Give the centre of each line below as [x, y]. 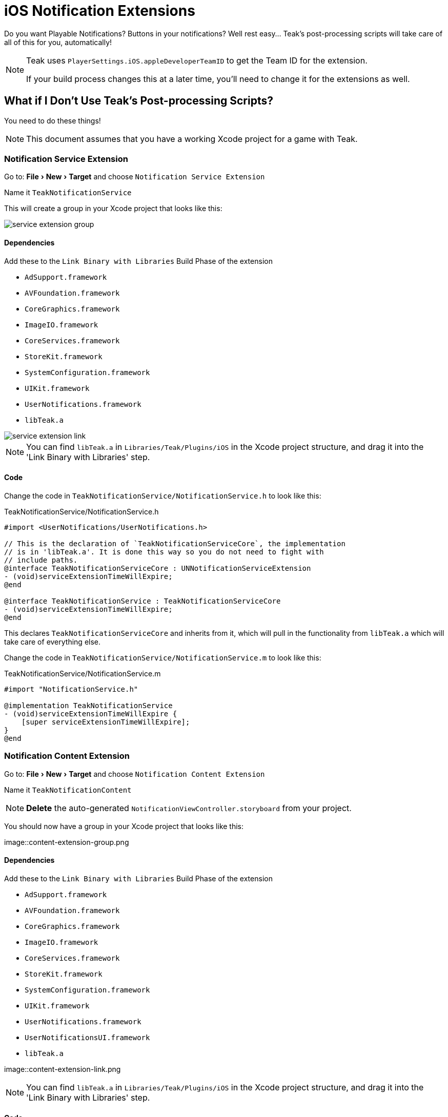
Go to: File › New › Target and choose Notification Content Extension [135, 774]
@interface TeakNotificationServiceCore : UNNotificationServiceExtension [158, 568]
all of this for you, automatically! [58, 42]
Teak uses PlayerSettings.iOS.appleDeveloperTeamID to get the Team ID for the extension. [197, 60]
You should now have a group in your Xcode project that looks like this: [124, 826]
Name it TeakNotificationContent [68, 790]
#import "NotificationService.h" [71, 689]
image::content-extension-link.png [63, 1069]
